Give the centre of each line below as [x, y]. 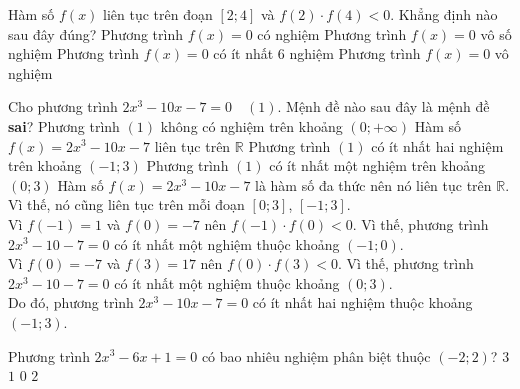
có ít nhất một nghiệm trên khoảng [377, 165]
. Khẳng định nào [444, 14]
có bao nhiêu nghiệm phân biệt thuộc [316, 355]
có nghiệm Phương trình [332, 33]
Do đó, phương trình [71, 302]
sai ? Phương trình [64, 125]
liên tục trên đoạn [158, 14]
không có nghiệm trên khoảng [251, 125]
